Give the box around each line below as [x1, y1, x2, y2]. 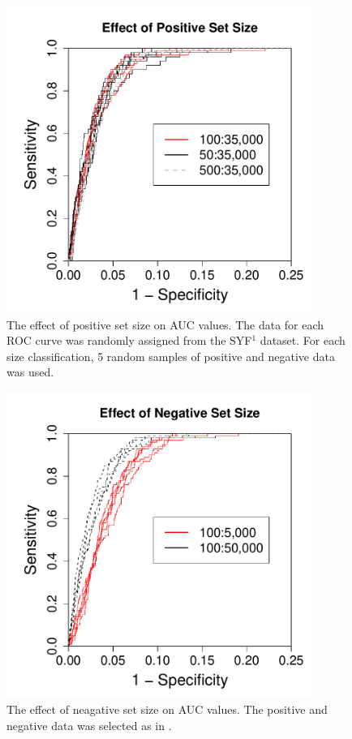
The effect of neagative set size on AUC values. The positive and [6, 701, 328, 718]
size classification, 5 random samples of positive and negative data [6, 347, 335, 364]
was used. [6, 363, 54, 380]
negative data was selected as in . [6, 717, 172, 734]
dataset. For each [260, 332, 346, 349]
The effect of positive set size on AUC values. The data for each [6, 316, 324, 333]
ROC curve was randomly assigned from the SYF [6, 332, 252, 349]
